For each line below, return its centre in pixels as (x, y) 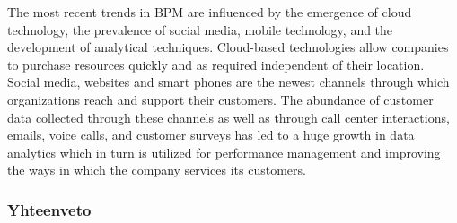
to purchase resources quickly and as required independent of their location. (216, 64)
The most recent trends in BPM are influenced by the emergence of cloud (210, 12)
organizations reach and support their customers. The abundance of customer (220, 99)
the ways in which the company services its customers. (157, 170)
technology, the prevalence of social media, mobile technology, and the (200, 29)
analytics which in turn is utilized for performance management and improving (224, 152)
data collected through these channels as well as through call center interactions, (228, 117)
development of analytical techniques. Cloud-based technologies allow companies (228, 47)
